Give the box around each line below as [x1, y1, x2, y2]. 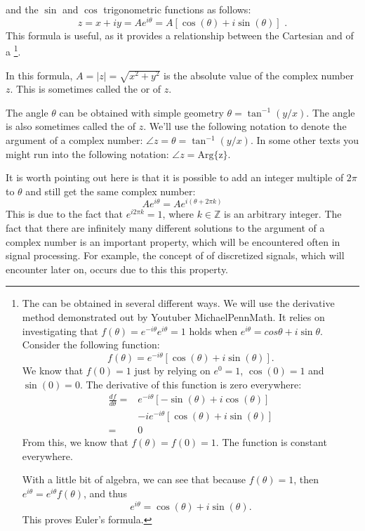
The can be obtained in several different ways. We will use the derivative [22, 296, 335, 310]
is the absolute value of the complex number [164, 67, 354, 82]
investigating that [22, 323, 98, 338]
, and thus [84, 485, 127, 500]
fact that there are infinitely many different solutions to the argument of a [6, 221, 325, 235]
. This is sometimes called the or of [10, 81, 161, 96]
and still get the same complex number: [25, 183, 196, 198]
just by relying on [134, 362, 211, 377]
